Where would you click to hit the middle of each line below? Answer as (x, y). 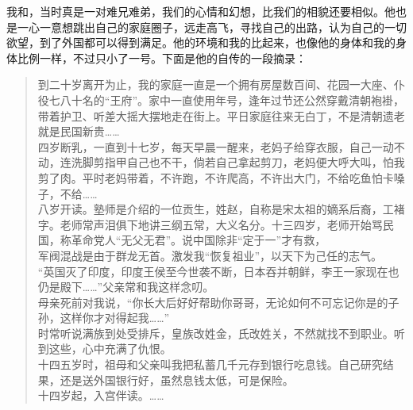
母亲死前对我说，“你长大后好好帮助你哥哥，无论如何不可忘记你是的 (213, 302)
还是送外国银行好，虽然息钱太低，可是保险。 (177, 379)
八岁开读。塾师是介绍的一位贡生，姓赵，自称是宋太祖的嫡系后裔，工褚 (221, 209)
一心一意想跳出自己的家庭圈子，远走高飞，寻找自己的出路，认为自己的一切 (212, 27)
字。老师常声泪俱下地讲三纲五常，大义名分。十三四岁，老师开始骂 (210, 224)
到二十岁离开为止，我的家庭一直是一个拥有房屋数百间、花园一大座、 (216, 84)
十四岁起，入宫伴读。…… (101, 395)
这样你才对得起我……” (115, 318)
